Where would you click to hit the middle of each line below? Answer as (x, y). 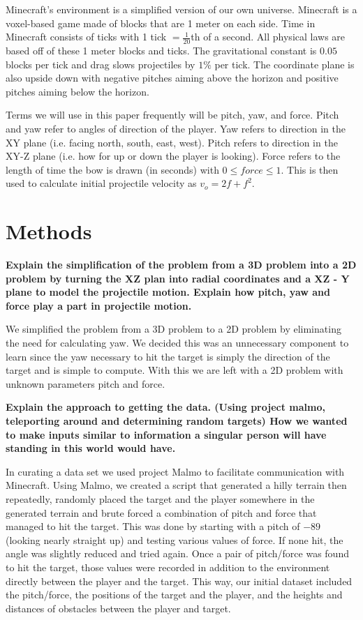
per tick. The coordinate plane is (284, 64)
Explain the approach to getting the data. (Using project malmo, (165, 407)
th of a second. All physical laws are (268, 37)
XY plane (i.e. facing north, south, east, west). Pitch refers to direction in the (172, 142)
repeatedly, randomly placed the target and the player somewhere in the (160, 498)
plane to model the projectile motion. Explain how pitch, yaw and (168, 292)
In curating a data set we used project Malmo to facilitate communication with (175, 471)
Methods (49, 231)
